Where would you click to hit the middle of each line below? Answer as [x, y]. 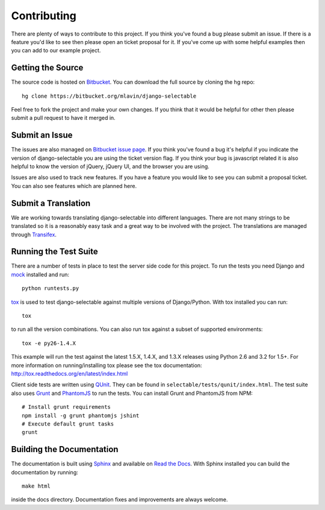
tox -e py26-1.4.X [49, 343]
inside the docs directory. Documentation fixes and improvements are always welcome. [119, 500]
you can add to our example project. [56, 51]
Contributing [44, 16]
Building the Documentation [65, 449]
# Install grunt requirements [67, 407]
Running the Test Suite [55, 252]
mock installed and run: [40, 274]
